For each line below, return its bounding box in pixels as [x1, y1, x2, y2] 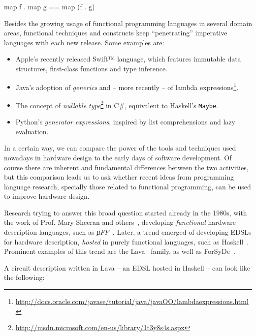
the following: [4, 272, 45, 282]
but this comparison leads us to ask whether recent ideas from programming [4, 172, 234, 182]
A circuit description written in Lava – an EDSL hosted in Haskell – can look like [4, 262, 251, 273]
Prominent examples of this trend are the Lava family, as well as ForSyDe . [4, 246, 235, 256]
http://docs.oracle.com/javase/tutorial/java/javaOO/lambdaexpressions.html [15, 296, 249, 306]
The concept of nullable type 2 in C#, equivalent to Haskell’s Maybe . [15, 98, 219, 110]
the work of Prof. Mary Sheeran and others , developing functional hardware [4, 217, 236, 227]
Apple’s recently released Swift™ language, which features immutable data [15, 54, 241, 64]
